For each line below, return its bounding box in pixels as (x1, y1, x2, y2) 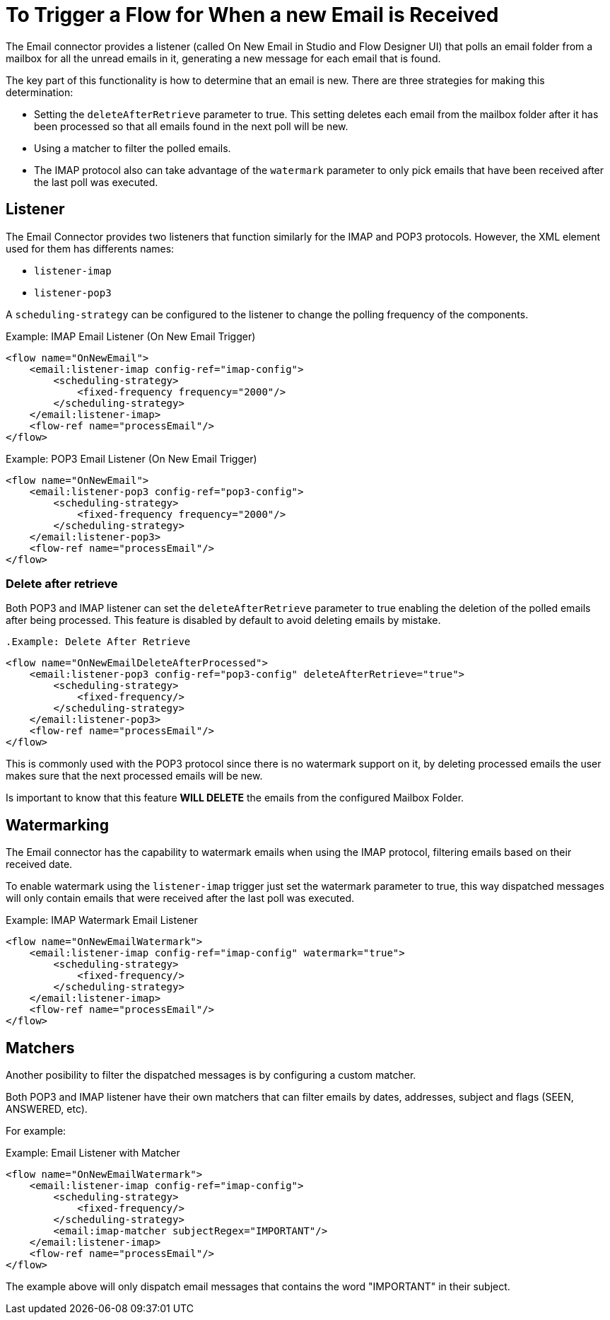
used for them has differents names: (6, 242, 175, 255)
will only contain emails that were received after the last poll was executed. (6, 892, 355, 905)
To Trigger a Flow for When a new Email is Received (6, 3, 499, 27)
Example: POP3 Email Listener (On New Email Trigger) (6, 452, 257, 465)
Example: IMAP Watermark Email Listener (6, 914, 198, 927)
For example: (6, 1125, 66, 1137)
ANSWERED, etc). (6, 1103, 88, 1116)
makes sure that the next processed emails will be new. (6, 770, 263, 782)
